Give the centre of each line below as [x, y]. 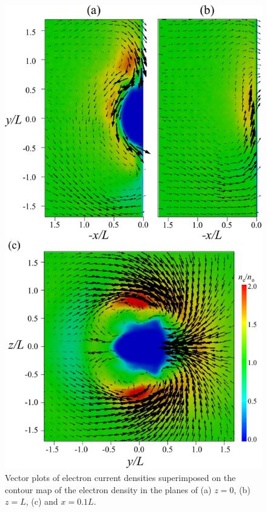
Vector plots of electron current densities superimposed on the [120, 477]
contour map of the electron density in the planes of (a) [108, 489]
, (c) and [42, 501]
